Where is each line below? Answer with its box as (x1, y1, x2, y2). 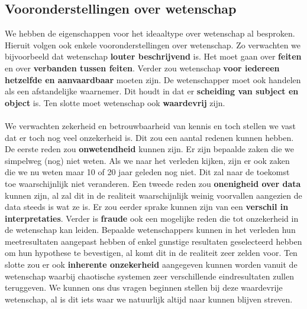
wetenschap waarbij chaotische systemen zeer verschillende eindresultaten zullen (5, 269, 295, 282)
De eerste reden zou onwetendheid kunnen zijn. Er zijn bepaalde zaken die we (5, 143, 294, 155)
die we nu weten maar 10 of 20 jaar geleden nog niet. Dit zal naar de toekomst (5, 166, 290, 178)
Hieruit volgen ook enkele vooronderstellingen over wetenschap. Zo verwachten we (5, 38, 301, 51)
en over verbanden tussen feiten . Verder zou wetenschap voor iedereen (5, 61, 280, 74)
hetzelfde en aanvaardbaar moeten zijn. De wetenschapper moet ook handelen (5, 73, 301, 86)
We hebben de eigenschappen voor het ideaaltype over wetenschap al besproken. (5, 27, 295, 40)
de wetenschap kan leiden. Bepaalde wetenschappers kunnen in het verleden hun (5, 223, 296, 236)
